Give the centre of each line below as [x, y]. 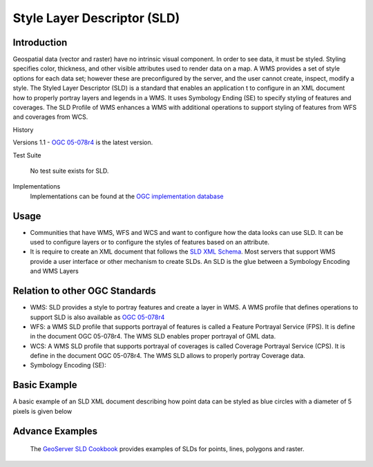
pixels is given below [42, 411]
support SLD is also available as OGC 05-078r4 [97, 317]
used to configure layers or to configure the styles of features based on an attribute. [150, 242]
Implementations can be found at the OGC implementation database [127, 196]
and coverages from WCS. [50, 117]
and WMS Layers [54, 271]
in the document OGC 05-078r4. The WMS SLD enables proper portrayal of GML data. [153, 336]
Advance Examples [55, 431]
